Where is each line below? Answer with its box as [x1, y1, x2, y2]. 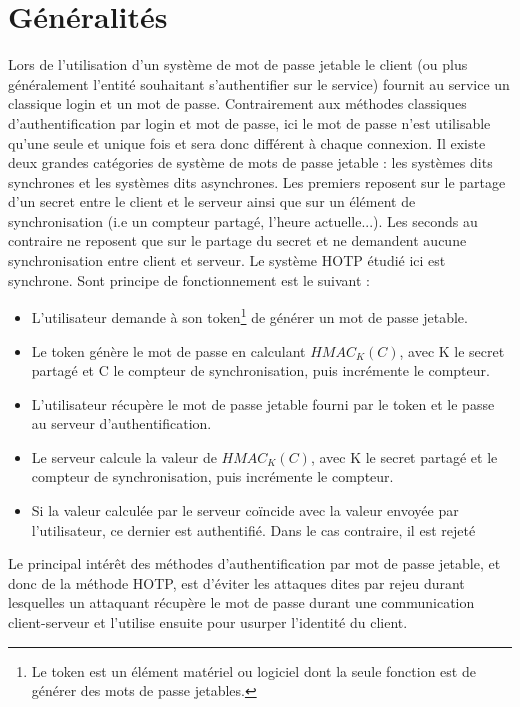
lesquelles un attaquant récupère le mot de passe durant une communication [8, 592, 475, 613]
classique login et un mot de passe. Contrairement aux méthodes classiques [8, 93, 467, 114]
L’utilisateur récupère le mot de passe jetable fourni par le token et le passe [31, 393, 495, 414]
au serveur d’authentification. [31, 413, 212, 434]
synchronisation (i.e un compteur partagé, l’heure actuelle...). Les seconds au [8, 210, 478, 231]
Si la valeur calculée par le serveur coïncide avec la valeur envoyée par [31, 500, 459, 521]
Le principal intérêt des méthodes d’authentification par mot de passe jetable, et [8, 553, 501, 574]
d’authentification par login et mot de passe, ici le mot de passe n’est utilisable [8, 112, 491, 133]
